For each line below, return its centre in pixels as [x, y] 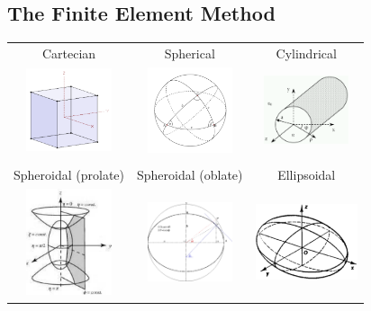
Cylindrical [306, 53]
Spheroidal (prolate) [69, 174]
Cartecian [69, 53]
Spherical [190, 53]
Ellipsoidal [307, 174]
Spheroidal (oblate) [190, 174]
